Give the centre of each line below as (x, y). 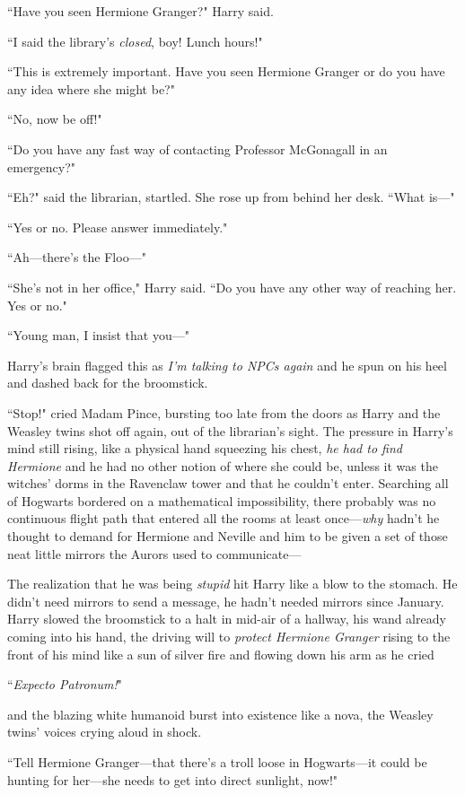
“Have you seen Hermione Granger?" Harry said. (140, 11)
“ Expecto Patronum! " (65, 684)
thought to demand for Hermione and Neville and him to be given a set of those (228, 536)
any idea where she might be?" (91, 88)
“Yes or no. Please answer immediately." (118, 227)
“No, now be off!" (55, 119)
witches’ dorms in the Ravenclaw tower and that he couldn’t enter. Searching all (228, 483)
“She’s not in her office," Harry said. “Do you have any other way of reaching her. (232, 287)
